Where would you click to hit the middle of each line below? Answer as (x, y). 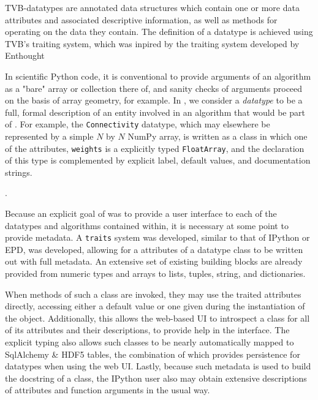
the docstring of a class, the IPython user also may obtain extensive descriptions (156, 378)
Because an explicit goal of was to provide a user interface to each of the (141, 213)
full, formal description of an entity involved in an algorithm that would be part (155, 112)
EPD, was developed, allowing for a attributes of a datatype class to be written (154, 249)
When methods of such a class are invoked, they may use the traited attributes (153, 294)
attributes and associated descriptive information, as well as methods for (141, 19)
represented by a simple (49, 136)
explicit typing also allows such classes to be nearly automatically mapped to (150, 342)
